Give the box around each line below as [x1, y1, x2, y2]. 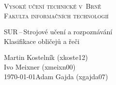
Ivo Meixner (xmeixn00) [4, 61, 76, 71]
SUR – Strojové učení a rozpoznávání [4, 27, 113, 37]
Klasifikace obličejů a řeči [4, 36, 80, 46]
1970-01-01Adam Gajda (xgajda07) [4, 71, 108, 81]
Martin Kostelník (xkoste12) [4, 52, 88, 62]
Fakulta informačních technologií [4, 10, 109, 20]
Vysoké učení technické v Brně [4, 1, 101, 11]
